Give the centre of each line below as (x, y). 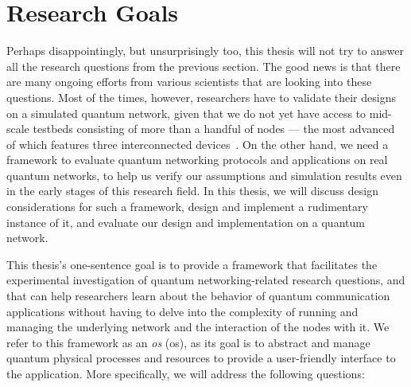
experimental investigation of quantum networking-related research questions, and (206, 280)
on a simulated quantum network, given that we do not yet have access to (186, 113)
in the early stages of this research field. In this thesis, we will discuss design (192, 191)
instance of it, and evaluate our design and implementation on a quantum (186, 222)
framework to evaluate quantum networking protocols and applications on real (197, 160)
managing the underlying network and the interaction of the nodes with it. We (198, 327)
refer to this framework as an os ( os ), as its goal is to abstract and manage (188, 342)
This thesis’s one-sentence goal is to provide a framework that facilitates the (192, 264)
